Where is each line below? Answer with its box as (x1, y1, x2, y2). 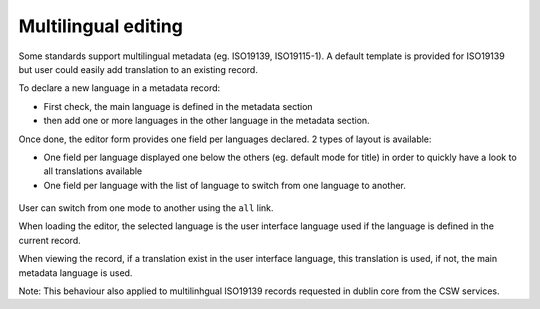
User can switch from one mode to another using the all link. (18, 202, 274, 214)
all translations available (43, 165, 143, 177)
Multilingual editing (18, 15, 184, 37)
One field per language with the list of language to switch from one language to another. (43, 179, 407, 191)
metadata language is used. (18, 266, 133, 279)
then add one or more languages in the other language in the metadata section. (43, 115, 370, 127)
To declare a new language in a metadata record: (18, 82, 221, 94)
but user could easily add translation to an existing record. (18, 63, 259, 75)
